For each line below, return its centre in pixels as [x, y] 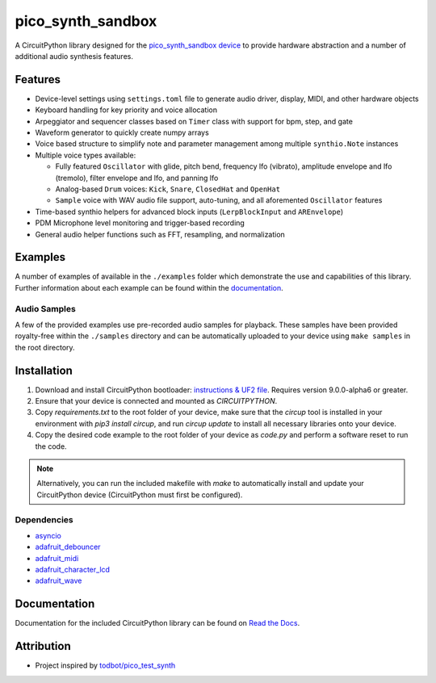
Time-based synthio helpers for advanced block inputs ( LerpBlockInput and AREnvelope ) [189, 212]
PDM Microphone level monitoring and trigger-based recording [140, 223]
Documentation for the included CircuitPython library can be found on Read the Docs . [157, 623]
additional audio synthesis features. [74, 56]
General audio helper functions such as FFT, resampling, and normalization [160, 234]
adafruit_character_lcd [73, 570]
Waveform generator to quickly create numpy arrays [122, 132]
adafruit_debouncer [68, 547]
